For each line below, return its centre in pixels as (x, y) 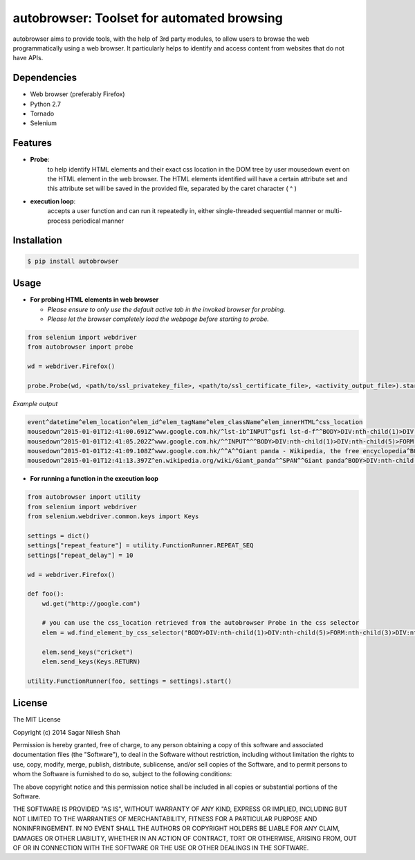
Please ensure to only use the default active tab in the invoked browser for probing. (166, 309)
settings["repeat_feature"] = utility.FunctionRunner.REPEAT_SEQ (140, 546)
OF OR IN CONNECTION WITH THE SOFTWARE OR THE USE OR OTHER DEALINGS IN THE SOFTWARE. (161, 848)
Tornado (42, 113)
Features (32, 143)
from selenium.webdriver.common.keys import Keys (113, 516)
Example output (35, 403)
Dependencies (45, 78)
